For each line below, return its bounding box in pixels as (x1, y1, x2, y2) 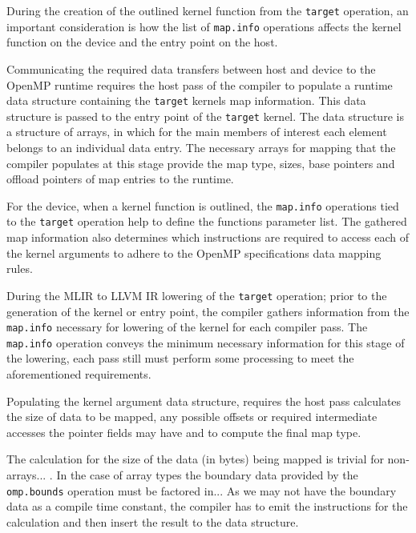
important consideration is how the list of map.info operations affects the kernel (6, 18, 402, 34)
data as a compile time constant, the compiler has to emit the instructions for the (6, 498, 408, 515)
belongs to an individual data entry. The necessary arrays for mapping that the (6, 139, 396, 155)
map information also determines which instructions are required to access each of (6, 229, 409, 246)
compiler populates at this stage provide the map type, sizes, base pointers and (6, 154, 395, 171)
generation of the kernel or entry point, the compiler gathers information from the (6, 303, 410, 319)
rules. (6, 260, 33, 277)
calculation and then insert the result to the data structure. (6, 513, 299, 530)
